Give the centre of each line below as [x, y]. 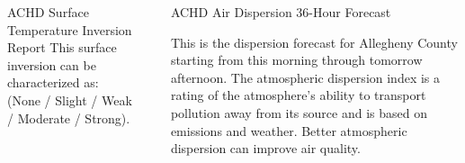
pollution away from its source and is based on [299, 112]
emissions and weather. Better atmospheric [289, 130]
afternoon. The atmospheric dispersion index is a [305, 77]
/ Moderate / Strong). [69, 118]
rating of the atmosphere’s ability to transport [298, 95]
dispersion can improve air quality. [265, 148]
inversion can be [52, 64]
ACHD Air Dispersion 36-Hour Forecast [281, 12]
